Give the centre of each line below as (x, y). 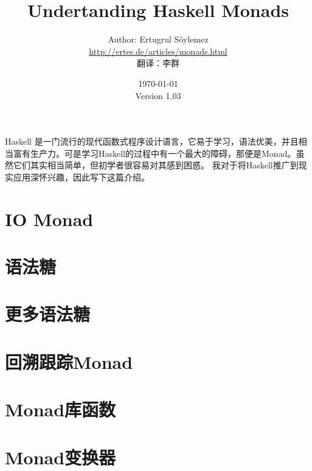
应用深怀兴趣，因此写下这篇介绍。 (81, 177)
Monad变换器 (61, 457)
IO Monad (49, 218)
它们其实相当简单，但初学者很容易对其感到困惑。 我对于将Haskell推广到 (156, 165)
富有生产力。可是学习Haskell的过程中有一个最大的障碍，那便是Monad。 (154, 153)
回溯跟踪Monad (69, 361)
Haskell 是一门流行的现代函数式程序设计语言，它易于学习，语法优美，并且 (152, 141)
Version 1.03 (158, 95)
